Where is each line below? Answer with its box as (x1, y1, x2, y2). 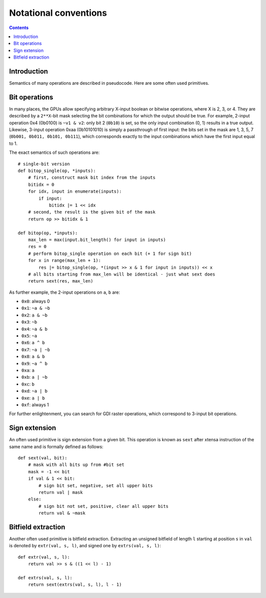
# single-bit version (18, 161, 70, 167)
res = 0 (28, 244, 47, 249)
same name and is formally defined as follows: (9, 444, 103, 450)
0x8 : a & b (21, 353, 45, 359)
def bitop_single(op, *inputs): (18, 168, 96, 174)
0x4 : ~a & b (21, 326, 48, 332)
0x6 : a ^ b (21, 340, 45, 346)
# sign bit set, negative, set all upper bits (38, 483, 153, 488)
